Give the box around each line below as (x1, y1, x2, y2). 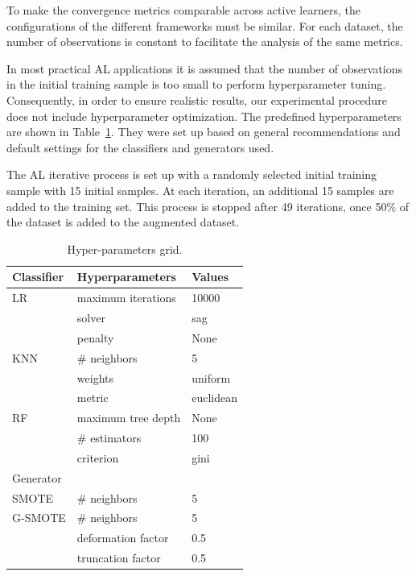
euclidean (192, 389, 237, 406)
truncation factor (76, 549, 161, 566)
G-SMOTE (12, 509, 66, 526)
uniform (192, 369, 231, 386)
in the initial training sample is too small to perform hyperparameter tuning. (6, 76, 386, 93)
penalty (76, 329, 114, 346)
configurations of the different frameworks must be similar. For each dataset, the (6, 17, 403, 34)
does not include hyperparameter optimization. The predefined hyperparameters (6, 107, 402, 124)
